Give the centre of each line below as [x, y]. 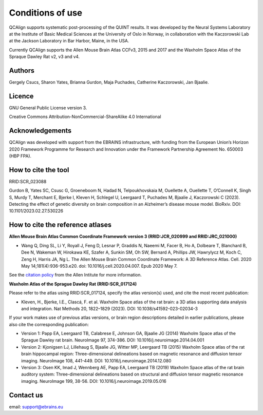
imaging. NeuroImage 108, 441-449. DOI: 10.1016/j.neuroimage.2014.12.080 [96, 360]
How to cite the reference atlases [60, 225]
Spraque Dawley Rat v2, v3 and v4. [44, 57]
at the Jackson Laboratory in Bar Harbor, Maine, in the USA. [69, 41]
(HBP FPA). [20, 156]
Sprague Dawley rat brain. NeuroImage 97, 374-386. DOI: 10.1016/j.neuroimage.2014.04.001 [113, 340]
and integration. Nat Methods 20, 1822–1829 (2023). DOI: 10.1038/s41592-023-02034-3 [110, 308]
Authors [22, 70]
